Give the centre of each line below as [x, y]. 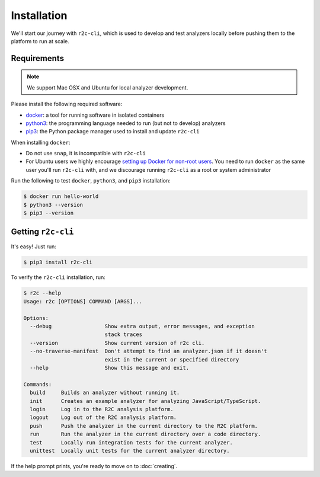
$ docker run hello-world [61, 196]
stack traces [123, 334]
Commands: [38, 384]
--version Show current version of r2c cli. [117, 343]
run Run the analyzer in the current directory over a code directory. [145, 434]
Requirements [38, 58]
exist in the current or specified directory [172, 359]
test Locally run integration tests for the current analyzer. [132, 442]
